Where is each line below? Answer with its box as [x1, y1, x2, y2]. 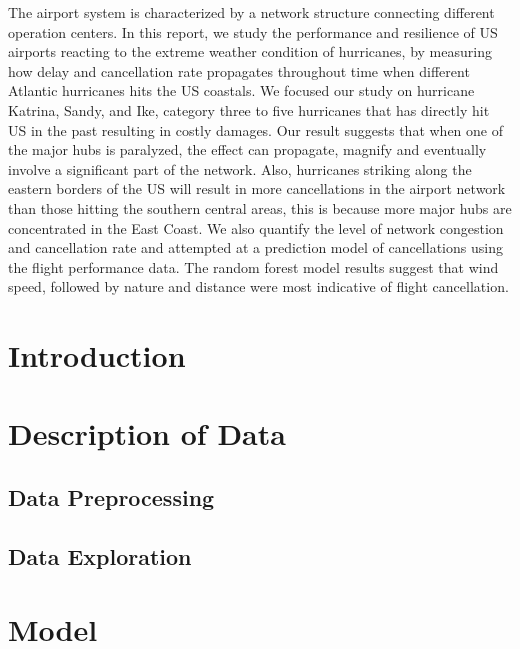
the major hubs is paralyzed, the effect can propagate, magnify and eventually [8, 139, 487, 160]
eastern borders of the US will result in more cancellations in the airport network [8, 178, 506, 199]
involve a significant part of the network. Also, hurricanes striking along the [8, 158, 472, 179]
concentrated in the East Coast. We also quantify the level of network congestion [8, 217, 504, 238]
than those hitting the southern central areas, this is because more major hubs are [8, 197, 512, 218]
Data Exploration [8, 540, 192, 571]
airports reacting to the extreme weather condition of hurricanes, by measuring [8, 41, 492, 62]
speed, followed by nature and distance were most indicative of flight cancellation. [8, 276, 509, 297]
